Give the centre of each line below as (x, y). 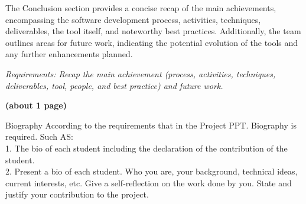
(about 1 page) (36, 105)
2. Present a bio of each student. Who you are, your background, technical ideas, (152, 171)
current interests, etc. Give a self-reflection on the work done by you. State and (149, 182)
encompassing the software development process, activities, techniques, (133, 19)
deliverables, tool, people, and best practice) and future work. (114, 85)
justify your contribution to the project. (77, 194)
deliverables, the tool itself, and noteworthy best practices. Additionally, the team (153, 31)
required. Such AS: (39, 136)
